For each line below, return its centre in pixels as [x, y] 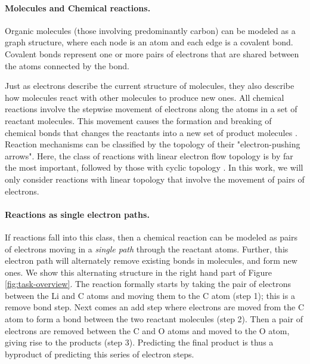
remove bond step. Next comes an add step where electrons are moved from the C [155, 307]
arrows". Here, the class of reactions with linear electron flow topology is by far [149, 155]
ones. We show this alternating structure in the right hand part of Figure [138, 272]
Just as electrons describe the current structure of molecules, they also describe [150, 86]
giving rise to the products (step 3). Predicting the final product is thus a [139, 342]
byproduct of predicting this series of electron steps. [100, 354]
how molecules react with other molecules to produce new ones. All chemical [145, 97]
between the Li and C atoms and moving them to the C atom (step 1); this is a [150, 295]
